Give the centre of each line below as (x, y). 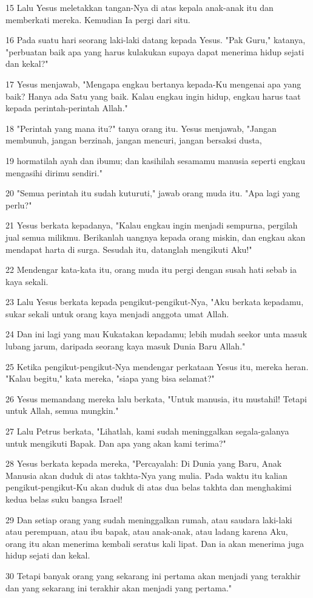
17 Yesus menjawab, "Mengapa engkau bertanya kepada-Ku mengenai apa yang (153, 84)
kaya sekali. (27, 281)
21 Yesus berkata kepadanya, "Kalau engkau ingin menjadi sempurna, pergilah (152, 225)
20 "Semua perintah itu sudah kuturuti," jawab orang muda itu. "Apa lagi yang (153, 193)
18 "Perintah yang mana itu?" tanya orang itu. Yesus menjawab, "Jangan (141, 128)
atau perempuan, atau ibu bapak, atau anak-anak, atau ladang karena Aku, (147, 531)
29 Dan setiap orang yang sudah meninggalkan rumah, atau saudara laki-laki (149, 519)
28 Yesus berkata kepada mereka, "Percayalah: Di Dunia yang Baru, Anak (144, 463)
